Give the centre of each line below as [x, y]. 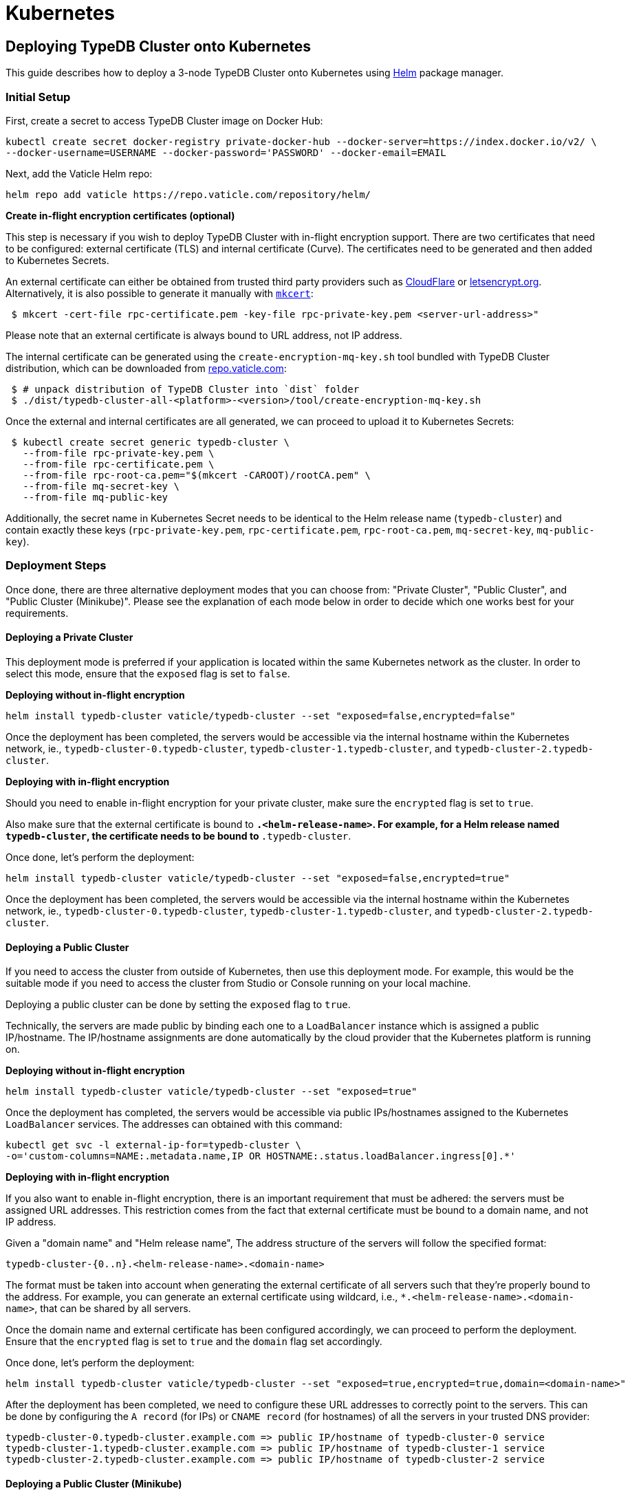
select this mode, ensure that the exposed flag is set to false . [148, 673]
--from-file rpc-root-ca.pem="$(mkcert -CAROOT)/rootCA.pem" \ [197, 475]
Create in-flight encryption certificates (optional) [120, 215]
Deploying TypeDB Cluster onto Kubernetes [159, 46]
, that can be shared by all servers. [113, 1309]
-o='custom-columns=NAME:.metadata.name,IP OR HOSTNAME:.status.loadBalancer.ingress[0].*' [261, 1156]
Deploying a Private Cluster [69, 637]
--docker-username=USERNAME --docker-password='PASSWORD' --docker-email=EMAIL [226, 152]
